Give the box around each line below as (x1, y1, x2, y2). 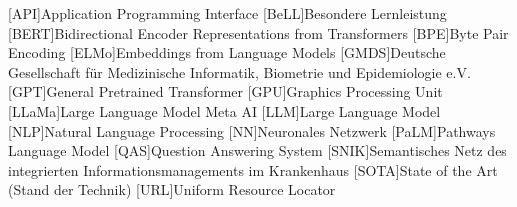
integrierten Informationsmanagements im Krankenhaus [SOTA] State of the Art (8, 159, 498, 180)
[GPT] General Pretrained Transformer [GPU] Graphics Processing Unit (8, 81, 443, 102)
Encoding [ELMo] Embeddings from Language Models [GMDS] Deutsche (8, 42, 446, 63)
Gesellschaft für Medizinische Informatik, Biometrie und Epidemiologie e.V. (8, 61, 471, 82)
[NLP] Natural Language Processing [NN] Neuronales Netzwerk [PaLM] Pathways (8, 120, 496, 141)
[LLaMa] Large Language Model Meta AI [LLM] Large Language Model (8, 100, 441, 121)
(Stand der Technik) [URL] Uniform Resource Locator (8, 179, 336, 200)
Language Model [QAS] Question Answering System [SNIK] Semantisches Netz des (8, 140, 507, 161)
